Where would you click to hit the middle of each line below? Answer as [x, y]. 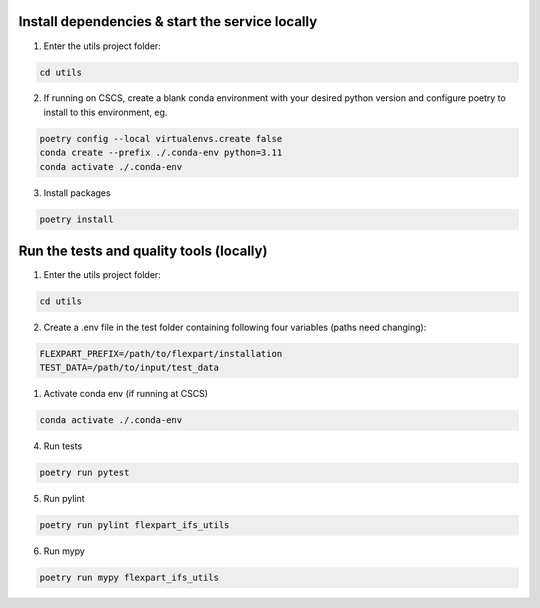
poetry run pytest [84, 473]
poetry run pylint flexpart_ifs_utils [134, 525]
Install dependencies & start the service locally [168, 21]
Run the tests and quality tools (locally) [143, 251]
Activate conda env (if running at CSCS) [126, 394]
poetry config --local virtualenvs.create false [161, 138]
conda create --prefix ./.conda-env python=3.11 [161, 153]
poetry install [76, 219]
